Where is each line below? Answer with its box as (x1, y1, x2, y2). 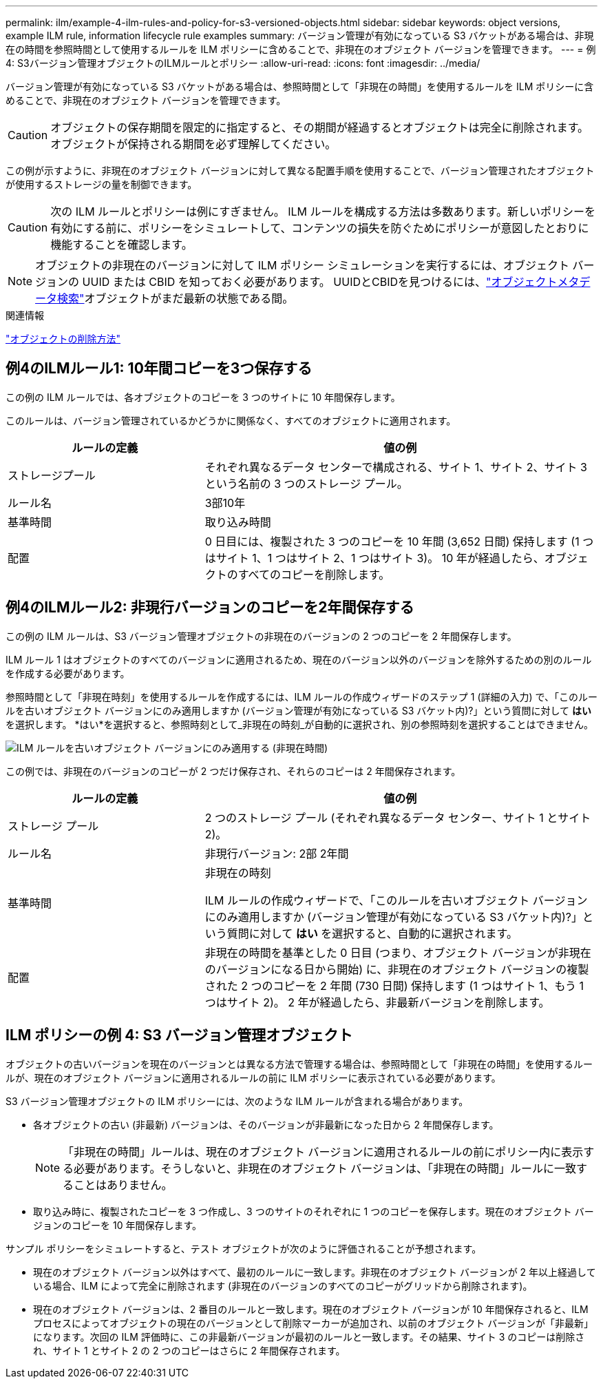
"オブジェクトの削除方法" (6, 333, 121, 344)
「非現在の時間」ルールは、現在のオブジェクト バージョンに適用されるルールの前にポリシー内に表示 (63, 1144, 584, 1159)
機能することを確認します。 (50, 238, 193, 251)
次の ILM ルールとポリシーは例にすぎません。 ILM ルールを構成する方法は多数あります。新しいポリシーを (50, 205, 595, 218)
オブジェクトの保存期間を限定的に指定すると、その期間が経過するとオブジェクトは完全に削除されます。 (50, 121, 589, 134)
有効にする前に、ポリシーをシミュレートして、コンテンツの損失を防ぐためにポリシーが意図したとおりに (50, 221, 589, 235)
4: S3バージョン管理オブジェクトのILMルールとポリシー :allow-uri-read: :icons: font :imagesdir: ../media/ (6, 57, 480, 69)
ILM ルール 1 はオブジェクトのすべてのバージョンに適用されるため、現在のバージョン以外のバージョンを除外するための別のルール (6, 653, 592, 665)
